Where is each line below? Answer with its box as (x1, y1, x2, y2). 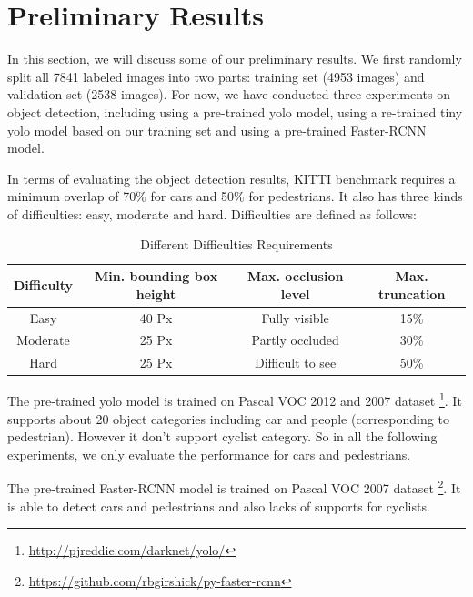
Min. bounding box (95, 267, 218, 286)
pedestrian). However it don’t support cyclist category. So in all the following (7, 427, 438, 446)
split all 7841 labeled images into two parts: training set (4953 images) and (7, 66, 425, 86)
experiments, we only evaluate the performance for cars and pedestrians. (7, 444, 411, 463)
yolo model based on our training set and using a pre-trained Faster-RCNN (7, 120, 427, 139)
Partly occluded (251, 330, 339, 349)
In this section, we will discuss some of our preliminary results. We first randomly (7, 49, 462, 68)
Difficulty (14, 275, 74, 294)
